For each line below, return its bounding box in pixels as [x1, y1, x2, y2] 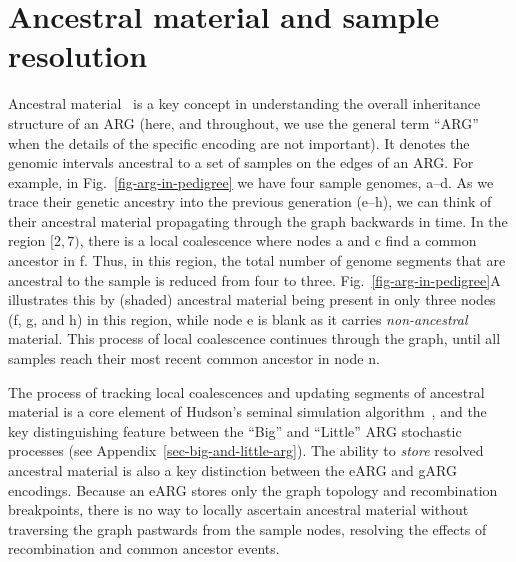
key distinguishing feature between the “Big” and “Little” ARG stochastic [8, 420, 462, 441]
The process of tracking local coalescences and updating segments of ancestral [8, 381, 485, 402]
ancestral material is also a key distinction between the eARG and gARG [8, 460, 457, 480]
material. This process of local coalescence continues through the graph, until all [8, 328, 501, 349]
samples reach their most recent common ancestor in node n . [8, 348, 380, 369]
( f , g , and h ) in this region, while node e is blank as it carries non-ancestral [8, 308, 468, 329]
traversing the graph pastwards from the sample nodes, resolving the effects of [8, 518, 487, 539]
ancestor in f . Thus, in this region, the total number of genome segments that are [8, 250, 506, 271]
